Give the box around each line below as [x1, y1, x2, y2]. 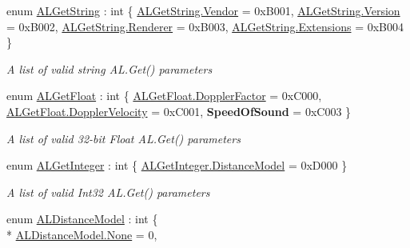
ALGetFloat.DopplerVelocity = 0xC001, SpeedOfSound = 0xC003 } [6, 102, 352, 119]
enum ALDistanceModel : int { [6, 210, 158, 227]
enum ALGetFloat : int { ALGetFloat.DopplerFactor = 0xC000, [6, 87, 322, 104]
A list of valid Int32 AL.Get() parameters [6, 183, 210, 200]
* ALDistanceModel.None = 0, [6, 226, 157, 242]
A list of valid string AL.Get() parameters [6, 60, 213, 77]
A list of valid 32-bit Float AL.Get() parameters [6, 130, 241, 146]
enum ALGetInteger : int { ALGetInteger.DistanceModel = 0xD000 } [6, 157, 348, 174]
